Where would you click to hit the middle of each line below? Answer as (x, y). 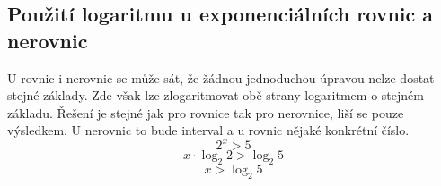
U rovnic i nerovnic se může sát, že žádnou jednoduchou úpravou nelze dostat (221, 77)
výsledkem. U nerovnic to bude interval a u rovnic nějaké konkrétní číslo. (208, 130)
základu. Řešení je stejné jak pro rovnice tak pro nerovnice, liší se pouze (206, 112)
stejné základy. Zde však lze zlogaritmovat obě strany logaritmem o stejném (216, 95)
